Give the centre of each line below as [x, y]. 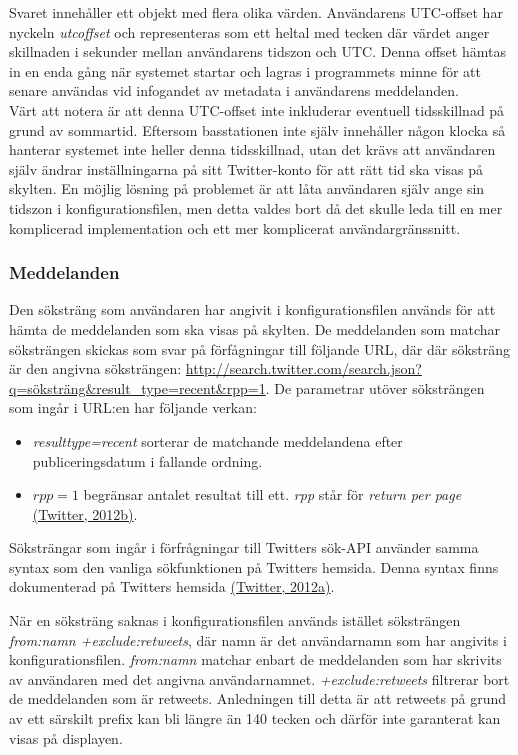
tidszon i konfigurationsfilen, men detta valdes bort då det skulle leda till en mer [256, 207]
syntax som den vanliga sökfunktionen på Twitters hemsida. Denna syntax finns [254, 566]
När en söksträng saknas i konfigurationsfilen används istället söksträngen [235, 620]
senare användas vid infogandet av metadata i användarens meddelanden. [234, 90]
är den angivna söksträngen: [95, 368]
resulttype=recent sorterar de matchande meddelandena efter [217, 440]
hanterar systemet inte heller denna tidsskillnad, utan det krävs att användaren [252, 149]
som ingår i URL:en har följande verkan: [133, 407]
